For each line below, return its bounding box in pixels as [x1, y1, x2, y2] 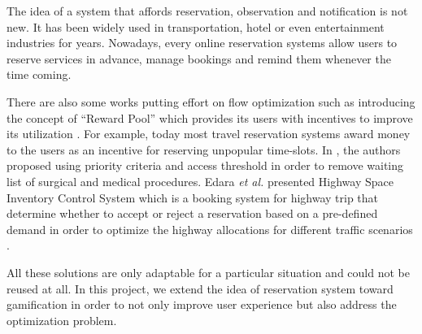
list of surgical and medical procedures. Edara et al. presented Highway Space [7, 172, 394, 189]
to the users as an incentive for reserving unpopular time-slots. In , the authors [7, 141, 401, 158]
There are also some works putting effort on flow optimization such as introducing [7, 93, 415, 110]
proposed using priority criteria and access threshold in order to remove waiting [7, 157, 404, 174]
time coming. [7, 66, 72, 83]
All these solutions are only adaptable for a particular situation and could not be [7, 263, 410, 280]
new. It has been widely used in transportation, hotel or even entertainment [7, 18, 385, 35]
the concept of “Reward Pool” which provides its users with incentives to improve [7, 109, 413, 126]
